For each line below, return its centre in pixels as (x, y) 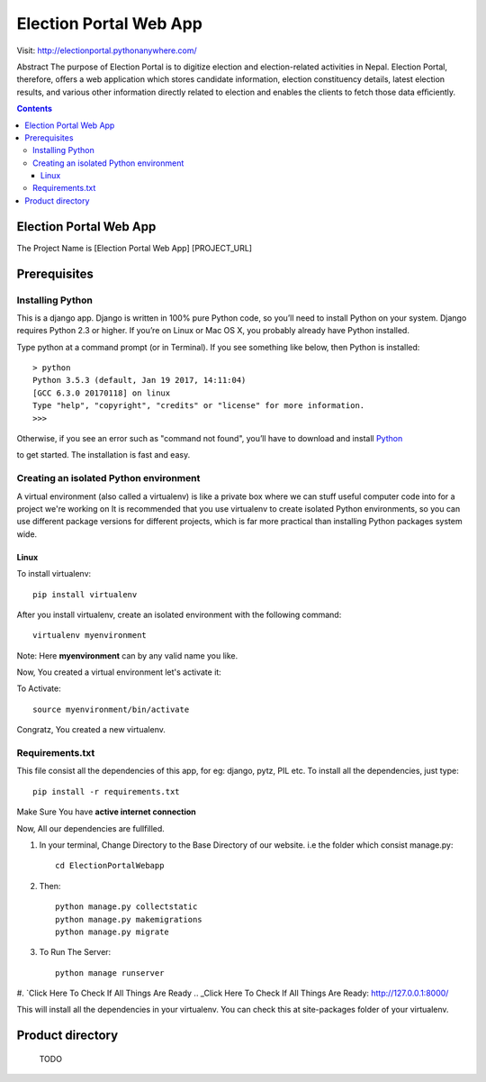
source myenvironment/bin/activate (111, 709)
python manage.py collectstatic (126, 907)
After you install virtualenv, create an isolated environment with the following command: (179, 614)
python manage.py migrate (112, 932)
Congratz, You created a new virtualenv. (91, 730)
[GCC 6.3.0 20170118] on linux (102, 393)
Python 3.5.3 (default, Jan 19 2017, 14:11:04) (139, 380)
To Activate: (39, 688)
